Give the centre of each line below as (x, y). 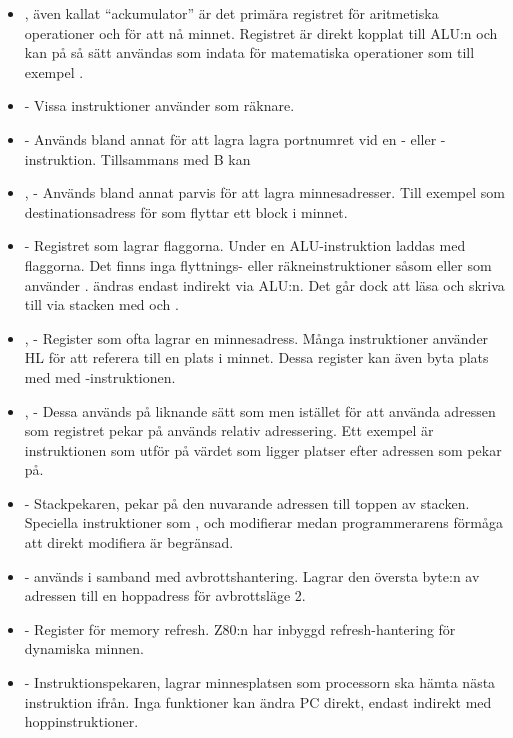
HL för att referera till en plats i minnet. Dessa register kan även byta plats (256, 357)
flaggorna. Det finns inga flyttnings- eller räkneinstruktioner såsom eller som (258, 264)
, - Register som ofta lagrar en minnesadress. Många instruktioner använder (256, 337)
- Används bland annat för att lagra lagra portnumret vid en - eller (230, 138)
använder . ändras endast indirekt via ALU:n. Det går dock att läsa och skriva (264, 284)
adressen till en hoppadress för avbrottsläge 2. (165, 595)
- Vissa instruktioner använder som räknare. (159, 105)
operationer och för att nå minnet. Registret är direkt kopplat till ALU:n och (261, 32)
